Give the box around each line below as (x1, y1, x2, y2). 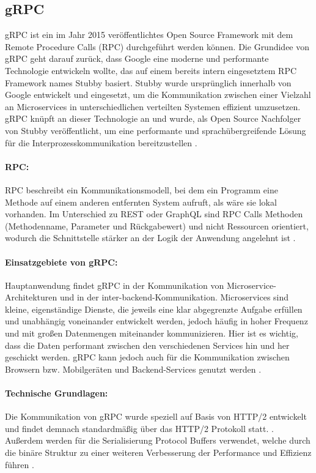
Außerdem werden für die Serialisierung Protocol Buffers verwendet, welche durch (5, 434, 310, 447)
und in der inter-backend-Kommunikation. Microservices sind (59, 291, 289, 304)
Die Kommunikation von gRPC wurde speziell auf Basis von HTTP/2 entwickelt (5, 410, 307, 423)
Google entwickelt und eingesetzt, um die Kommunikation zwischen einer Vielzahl (5, 88, 311, 101)
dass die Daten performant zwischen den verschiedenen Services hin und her (5, 338, 290, 351)
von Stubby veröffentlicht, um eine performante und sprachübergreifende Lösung (5, 124, 306, 136)
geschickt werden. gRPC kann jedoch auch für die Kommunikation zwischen (5, 351, 290, 363)
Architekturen (5, 291, 57, 304)
